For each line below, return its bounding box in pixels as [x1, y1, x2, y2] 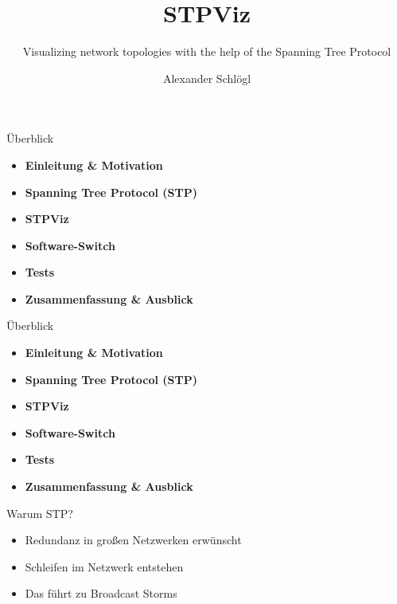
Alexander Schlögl [162, 69, 251, 86]
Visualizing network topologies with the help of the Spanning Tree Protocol [22, 43, 391, 60]
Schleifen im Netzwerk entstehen [25, 558, 184, 575]
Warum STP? [6, 504, 73, 521]
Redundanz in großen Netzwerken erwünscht [25, 531, 242, 548]
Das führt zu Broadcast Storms [25, 585, 177, 602]
